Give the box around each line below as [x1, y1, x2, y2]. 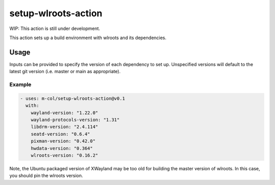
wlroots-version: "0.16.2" [31, 152, 99, 158]
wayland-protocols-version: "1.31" [31, 117, 120, 122]
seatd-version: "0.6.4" [31, 131, 90, 137]
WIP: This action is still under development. [9, 25, 100, 32]
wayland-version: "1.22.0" [31, 110, 99, 115]
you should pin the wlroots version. [9, 173, 84, 179]
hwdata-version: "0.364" [31, 145, 93, 151]
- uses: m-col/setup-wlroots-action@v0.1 [20, 96, 125, 101]
